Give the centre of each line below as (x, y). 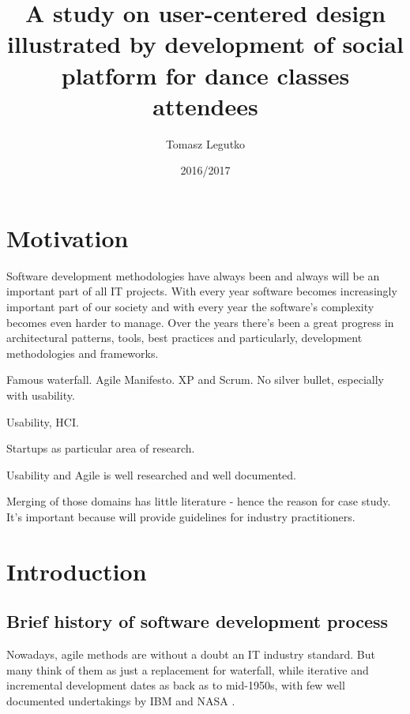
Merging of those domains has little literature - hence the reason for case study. (199, 501)
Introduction (77, 571)
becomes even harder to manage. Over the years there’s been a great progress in (200, 322)
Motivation (68, 237)
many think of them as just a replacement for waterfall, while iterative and (188, 669)
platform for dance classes (205, 75)
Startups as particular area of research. (101, 448)
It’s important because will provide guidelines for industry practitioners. (181, 516)
